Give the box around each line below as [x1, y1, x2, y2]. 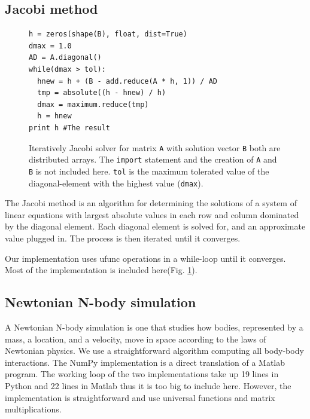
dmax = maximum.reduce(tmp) [37, 100, 149, 109]
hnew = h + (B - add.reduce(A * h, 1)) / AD [37, 77, 217, 85]
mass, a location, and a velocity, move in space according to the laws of [5, 332, 266, 345]
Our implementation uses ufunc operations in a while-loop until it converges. [5, 252, 286, 264]
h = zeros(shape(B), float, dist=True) [29, 30, 187, 39]
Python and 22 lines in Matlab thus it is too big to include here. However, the [5, 379, 291, 392]
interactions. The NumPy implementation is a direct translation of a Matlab [5, 356, 285, 368]
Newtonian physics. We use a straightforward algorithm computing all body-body [5, 344, 304, 357]
